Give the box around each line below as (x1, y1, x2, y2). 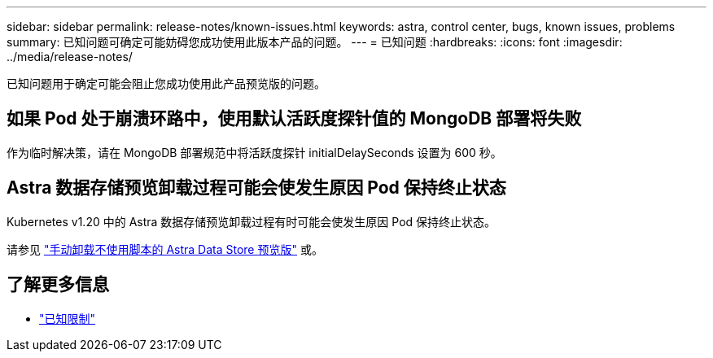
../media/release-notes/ (7, 50, 133, 63)
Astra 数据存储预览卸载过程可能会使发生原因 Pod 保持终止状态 (7, 177, 506, 199)
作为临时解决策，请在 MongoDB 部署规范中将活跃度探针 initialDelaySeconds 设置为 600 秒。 (7, 145, 502, 159)
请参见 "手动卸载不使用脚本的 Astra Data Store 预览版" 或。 (7, 242, 323, 256)
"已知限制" (39, 311, 96, 325)
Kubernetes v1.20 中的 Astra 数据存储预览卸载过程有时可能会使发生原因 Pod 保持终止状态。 (7, 214, 496, 229)
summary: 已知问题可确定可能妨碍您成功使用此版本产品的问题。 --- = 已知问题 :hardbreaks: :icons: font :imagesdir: (7, 35, 623, 49)
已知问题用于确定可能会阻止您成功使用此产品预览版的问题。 (7, 76, 326, 90)
